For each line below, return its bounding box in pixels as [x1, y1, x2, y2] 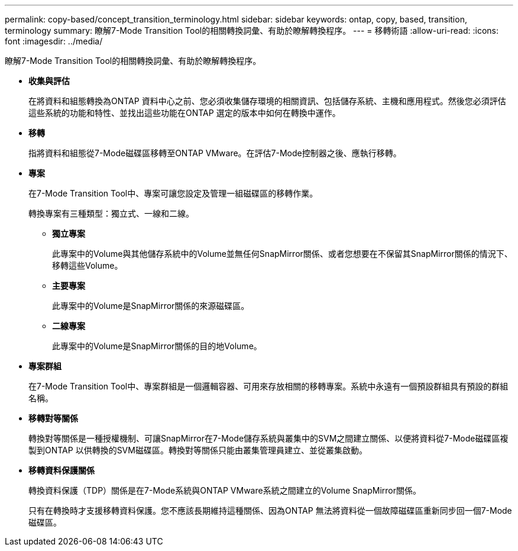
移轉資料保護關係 [28, 465, 95, 475]
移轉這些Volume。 [52, 260, 123, 270]
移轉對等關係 [28, 413, 78, 423]
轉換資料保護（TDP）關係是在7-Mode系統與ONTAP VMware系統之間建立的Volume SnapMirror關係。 [28, 485, 421, 495]
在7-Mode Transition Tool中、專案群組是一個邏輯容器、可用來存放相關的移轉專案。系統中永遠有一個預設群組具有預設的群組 [28, 381, 509, 391]
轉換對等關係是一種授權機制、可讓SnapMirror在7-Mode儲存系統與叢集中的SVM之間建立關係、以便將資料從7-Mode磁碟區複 [28, 433, 509, 443]
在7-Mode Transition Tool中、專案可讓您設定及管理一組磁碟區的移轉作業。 [28, 188, 318, 198]
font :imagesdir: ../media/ [5, 36, 103, 46]
